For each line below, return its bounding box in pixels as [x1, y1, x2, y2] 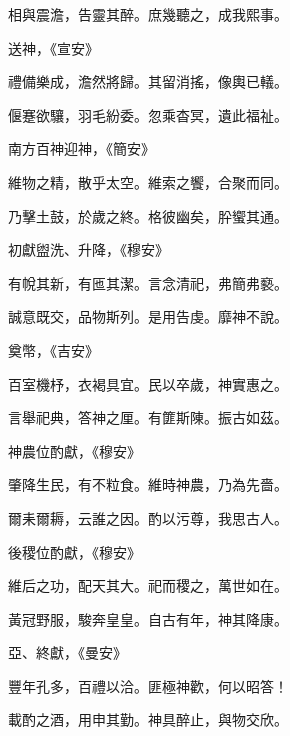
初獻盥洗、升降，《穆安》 [8, 239, 169, 260]
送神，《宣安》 [8, 37, 99, 58]
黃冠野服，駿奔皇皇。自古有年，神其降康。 [8, 608, 288, 629]
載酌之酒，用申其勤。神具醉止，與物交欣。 [8, 709, 288, 730]
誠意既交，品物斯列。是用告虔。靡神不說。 [8, 306, 288, 327]
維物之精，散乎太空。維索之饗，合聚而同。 [8, 171, 288, 192]
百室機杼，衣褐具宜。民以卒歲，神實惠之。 [8, 373, 288, 394]
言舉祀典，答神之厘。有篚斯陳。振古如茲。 [8, 407, 288, 428]
